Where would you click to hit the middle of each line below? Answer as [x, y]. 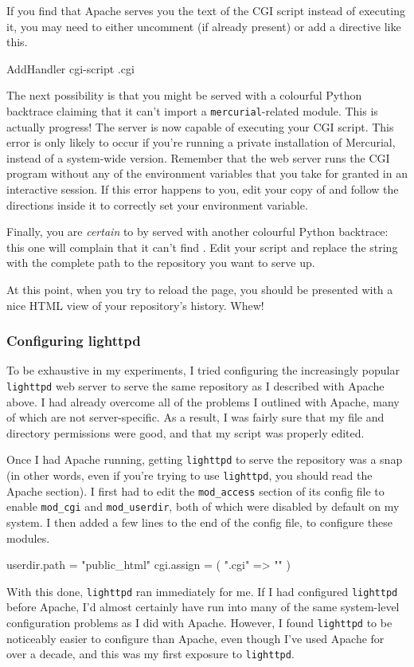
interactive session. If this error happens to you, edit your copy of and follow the [203, 189]
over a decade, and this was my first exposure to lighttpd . [150, 654]
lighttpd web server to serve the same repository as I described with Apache [195, 385]
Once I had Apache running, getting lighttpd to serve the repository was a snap [205, 459]
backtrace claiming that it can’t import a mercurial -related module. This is [192, 110]
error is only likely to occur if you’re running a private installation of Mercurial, [201, 142]
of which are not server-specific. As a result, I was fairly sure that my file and [195, 417]
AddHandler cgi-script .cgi [70, 68]
